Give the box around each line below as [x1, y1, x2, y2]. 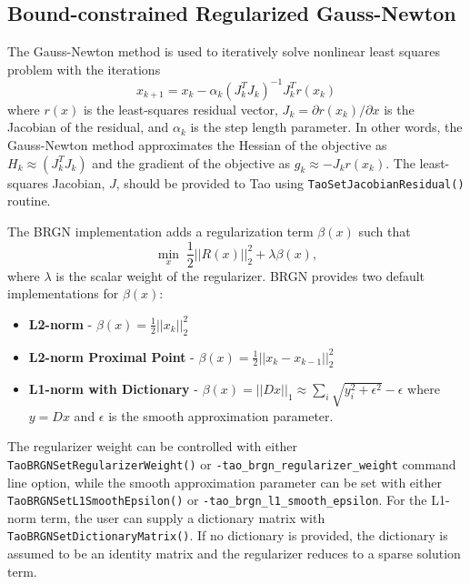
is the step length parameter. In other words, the [190, 117, 463, 136]
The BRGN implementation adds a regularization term [7, 221, 314, 240]
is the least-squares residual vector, [83, 99, 278, 118]
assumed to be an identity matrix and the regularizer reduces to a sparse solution [7, 544, 461, 563]
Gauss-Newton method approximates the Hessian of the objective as [7, 136, 387, 155]
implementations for [7, 284, 119, 303]
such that [358, 221, 411, 240]
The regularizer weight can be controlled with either [7, 437, 298, 456]
